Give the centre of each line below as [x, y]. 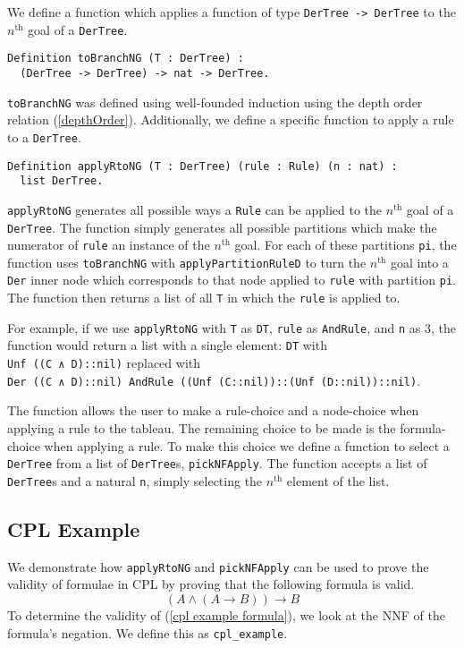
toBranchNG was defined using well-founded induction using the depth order [215, 102]
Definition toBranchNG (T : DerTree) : [126, 59]
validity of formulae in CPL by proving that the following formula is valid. [211, 584]
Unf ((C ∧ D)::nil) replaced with [104, 363]
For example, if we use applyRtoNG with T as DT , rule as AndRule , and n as [214, 327]
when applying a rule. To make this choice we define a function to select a [247, 445]
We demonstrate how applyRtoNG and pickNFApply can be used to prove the [218, 566]
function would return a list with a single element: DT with [167, 345]
